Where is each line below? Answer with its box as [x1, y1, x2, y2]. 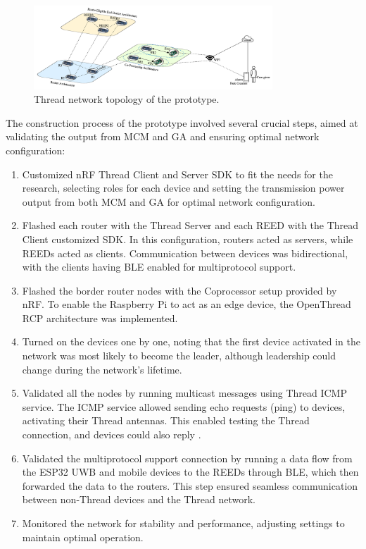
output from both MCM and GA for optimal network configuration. [22, 194, 315, 209]
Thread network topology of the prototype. [34, 92, 220, 106]
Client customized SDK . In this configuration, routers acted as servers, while [22, 231, 353, 246]
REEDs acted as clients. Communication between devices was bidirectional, [22, 245, 348, 260]
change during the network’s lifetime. [22, 362, 182, 376]
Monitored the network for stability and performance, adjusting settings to [22, 516, 345, 531]
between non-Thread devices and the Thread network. [22, 492, 255, 507]
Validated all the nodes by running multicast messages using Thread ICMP [22, 385, 347, 400]
